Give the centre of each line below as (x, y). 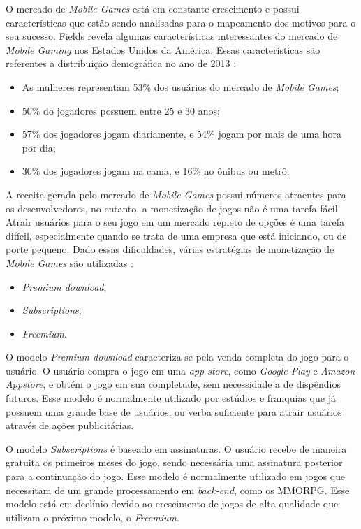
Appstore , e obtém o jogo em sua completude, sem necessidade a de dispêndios (173, 384)
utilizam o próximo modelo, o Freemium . (93, 517)
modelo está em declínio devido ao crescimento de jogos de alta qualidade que (172, 503)
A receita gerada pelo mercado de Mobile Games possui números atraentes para (176, 194)
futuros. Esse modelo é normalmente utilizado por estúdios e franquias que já (171, 398)
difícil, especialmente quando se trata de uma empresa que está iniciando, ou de (176, 235)
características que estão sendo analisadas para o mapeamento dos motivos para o (181, 22)
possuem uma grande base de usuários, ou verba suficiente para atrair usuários (174, 411)
